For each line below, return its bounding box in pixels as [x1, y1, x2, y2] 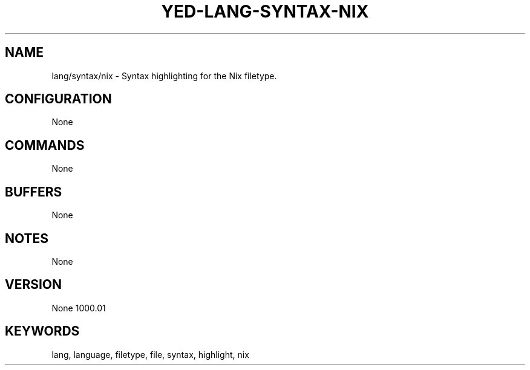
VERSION [5, 277, 62, 293]
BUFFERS [5, 184, 62, 200]
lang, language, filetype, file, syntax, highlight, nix [51, 349, 249, 360]
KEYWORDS [5, 323, 80, 339]
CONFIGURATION [5, 91, 112, 107]
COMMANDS [5, 137, 85, 153]
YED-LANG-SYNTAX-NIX [161, 1, 369, 22]
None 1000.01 [51, 302, 106, 313]
